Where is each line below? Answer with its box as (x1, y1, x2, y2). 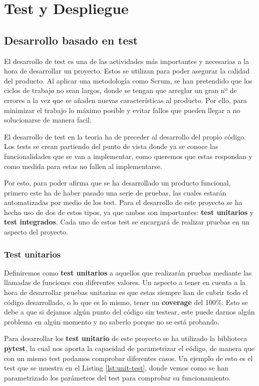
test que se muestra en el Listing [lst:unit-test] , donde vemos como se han (4, 362, 229, 373)
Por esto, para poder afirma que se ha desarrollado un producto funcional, (4, 177, 231, 188)
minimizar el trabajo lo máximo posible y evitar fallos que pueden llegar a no (4, 104, 241, 115)
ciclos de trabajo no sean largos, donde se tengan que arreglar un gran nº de (4, 85, 237, 95)
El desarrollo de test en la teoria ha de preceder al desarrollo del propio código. (4, 131, 246, 141)
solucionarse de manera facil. (4, 114, 92, 125)
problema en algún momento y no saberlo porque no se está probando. (4, 316, 220, 326)
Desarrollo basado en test (4, 32, 138, 47)
